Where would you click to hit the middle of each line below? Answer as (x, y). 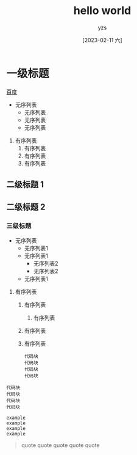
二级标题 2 (26, 207)
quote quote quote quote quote (60, 445)
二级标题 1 (25, 185)
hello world (102, 11)
